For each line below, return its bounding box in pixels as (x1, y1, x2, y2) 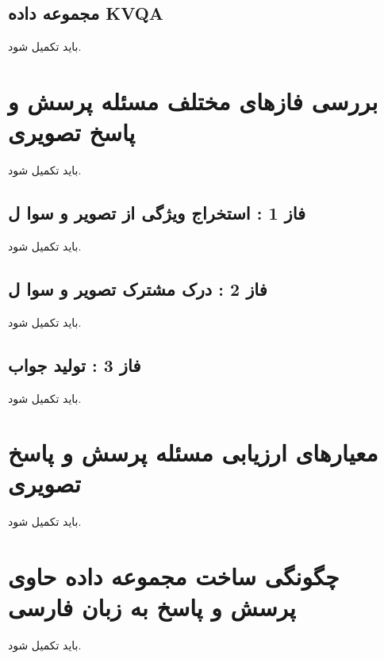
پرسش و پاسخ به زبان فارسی (8, 591, 296, 623)
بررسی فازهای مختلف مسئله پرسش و (8, 84, 378, 117)
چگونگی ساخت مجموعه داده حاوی (8, 560, 340, 592)
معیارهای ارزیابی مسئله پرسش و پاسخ (8, 436, 378, 469)
